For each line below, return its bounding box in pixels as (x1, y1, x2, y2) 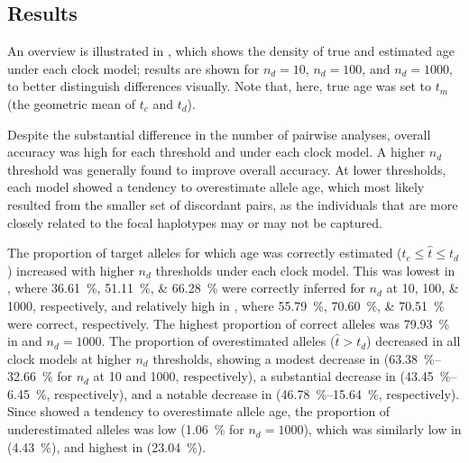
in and (7, 331, 42, 350)
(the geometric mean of (7, 94, 135, 113)
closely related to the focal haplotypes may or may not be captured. (7, 213, 382, 231)
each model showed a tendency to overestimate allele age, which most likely (7, 177, 425, 196)
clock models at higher (7, 349, 132, 368)
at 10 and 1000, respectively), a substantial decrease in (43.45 (93, 367, 434, 386)
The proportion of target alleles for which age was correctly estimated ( (7, 243, 402, 262)
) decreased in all (366, 331, 461, 350)
